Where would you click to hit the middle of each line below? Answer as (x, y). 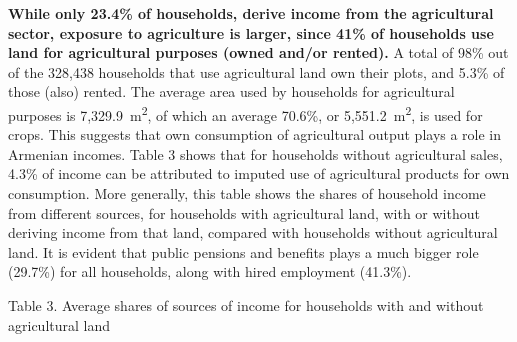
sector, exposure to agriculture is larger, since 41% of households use (251, 32)
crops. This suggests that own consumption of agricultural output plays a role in (255, 134)
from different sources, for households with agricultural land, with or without (244, 212)
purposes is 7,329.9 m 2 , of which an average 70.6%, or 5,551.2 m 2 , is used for (245, 113)
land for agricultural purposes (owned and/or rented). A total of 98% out (258, 52)
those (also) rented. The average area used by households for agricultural (231, 91)
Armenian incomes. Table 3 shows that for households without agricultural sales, (255, 153)
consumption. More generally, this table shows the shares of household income (247, 193)
